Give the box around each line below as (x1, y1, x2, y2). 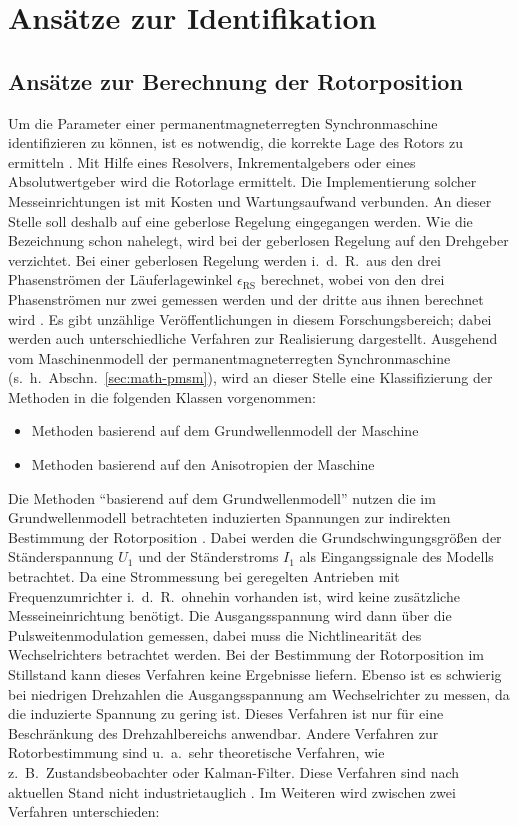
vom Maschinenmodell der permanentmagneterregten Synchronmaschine (8, 347, 451, 368)
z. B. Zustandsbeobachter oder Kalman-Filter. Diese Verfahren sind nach (8, 761, 460, 782)
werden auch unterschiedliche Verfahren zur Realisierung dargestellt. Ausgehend (8, 328, 498, 349)
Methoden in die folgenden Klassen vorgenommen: (8, 386, 316, 407)
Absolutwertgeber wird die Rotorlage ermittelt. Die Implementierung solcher (8, 171, 477, 192)
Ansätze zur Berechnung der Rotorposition (8, 65, 463, 96)
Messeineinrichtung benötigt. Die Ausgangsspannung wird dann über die (8, 605, 452, 626)
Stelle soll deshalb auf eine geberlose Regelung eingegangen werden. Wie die (8, 210, 473, 231)
